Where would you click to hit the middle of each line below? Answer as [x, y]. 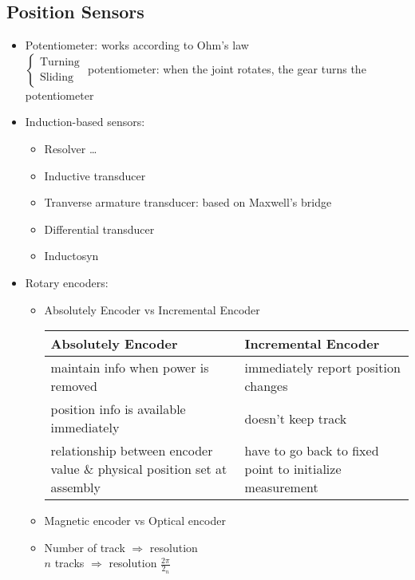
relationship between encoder [132, 451]
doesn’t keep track [296, 418]
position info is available [118, 409]
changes [266, 386]
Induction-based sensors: [85, 122]
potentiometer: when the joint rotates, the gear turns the [227, 68]
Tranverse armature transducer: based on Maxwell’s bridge [188, 202]
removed [74, 386]
